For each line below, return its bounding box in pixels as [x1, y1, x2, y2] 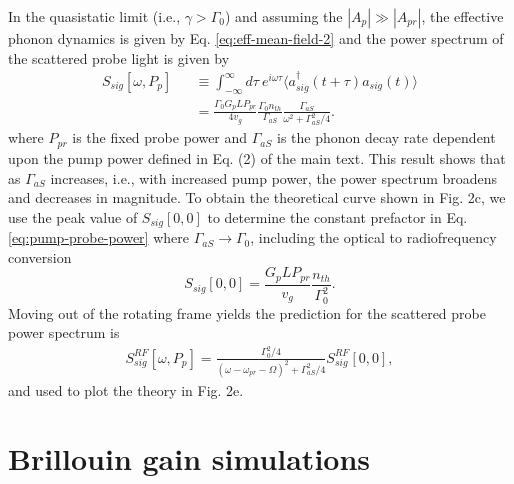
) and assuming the [224, 6, 343, 26]
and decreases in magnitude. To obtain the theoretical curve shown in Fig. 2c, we [8, 187, 506, 208]
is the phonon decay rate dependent [277, 127, 496, 148]
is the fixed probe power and [72, 127, 248, 148]
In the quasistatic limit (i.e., [8, 6, 181, 26]
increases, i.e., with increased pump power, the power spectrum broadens [50, 167, 498, 188]
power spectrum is [8, 322, 120, 343]
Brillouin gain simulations [8, 438, 371, 479]
